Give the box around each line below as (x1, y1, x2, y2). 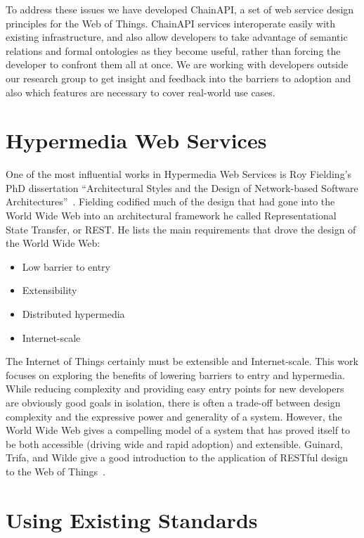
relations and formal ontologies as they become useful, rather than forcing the (6, 43, 341, 58)
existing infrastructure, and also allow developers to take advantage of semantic (6, 30, 348, 44)
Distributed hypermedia (22, 307, 125, 321)
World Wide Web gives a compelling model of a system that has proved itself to (6, 423, 351, 437)
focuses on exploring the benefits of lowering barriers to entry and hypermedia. (6, 367, 345, 382)
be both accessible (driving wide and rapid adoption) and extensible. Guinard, (6, 436, 343, 451)
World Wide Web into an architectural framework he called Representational (6, 208, 337, 223)
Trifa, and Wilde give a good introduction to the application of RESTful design (6, 450, 349, 465)
